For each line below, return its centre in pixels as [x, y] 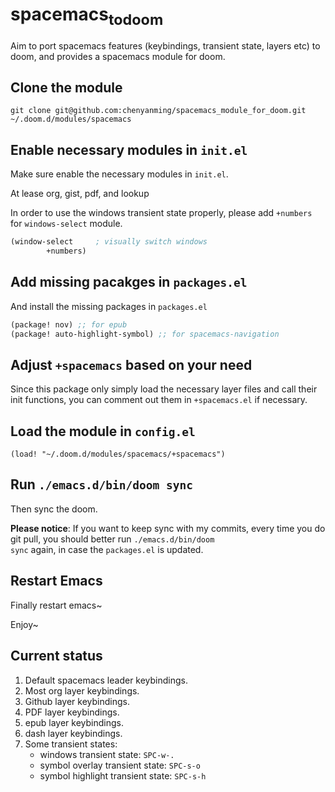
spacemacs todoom [87, 16]
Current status [56, 656]
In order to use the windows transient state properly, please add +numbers [161, 213]
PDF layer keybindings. [72, 712]
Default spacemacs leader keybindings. [106, 680]
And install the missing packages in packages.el [109, 306]
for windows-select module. [66, 224]
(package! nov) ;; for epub [69, 324]
